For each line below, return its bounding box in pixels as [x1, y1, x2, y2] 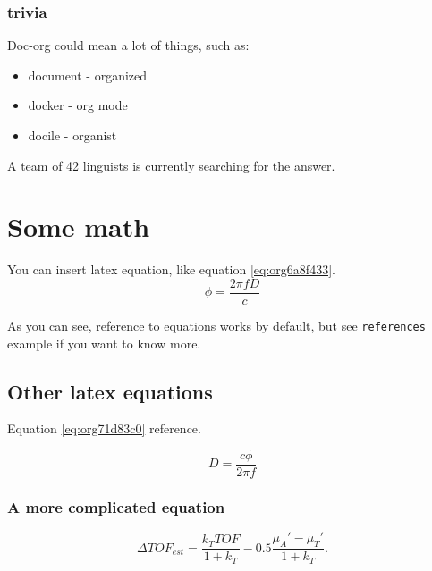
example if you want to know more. [7, 333, 201, 352]
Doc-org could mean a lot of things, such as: [7, 36, 250, 55]
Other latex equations [7, 377, 213, 405]
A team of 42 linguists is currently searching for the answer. [7, 155, 335, 174]
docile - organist [28, 126, 117, 144]
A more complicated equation [7, 496, 225, 517]
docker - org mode [28, 96, 128, 114]
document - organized [28, 65, 148, 84]
